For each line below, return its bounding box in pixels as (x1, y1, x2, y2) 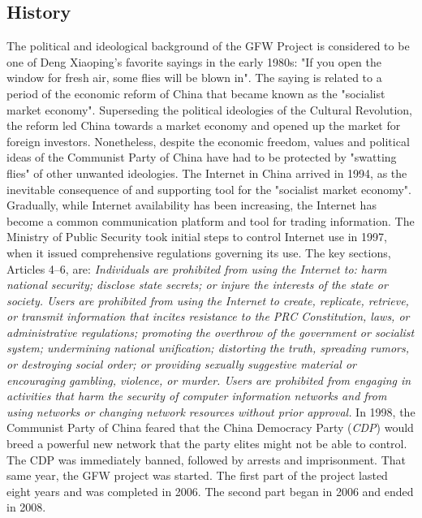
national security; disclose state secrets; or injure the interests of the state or (6, 276, 388, 293)
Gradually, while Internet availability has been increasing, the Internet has (6, 196, 377, 214)
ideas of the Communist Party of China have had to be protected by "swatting (6, 149, 397, 166)
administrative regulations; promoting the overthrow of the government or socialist (6, 323, 415, 340)
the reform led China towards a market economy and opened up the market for (6, 117, 401, 134)
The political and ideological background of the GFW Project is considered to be (6, 37, 410, 54)
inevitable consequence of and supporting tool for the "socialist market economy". (6, 180, 411, 197)
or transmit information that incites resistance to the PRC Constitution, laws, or (6, 308, 410, 325)
